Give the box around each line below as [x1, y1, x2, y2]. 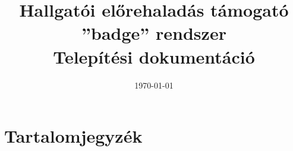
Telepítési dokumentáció [53, 44, 255, 68]
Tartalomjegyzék [4, 124, 143, 148]
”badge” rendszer [81, 21, 226, 45]
